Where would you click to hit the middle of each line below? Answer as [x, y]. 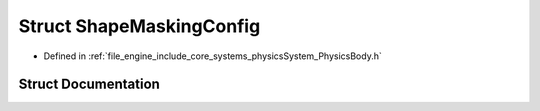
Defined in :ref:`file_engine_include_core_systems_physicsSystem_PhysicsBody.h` [212, 56]
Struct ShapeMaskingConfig [139, 26]
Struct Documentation [89, 84]
